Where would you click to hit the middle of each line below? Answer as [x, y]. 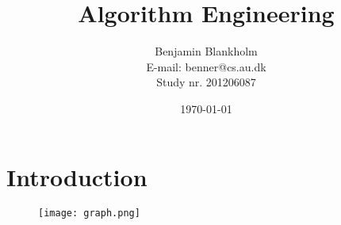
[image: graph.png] [89, 214]
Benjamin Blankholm [206, 51]
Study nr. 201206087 [206, 82]
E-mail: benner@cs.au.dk [206, 66]
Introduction [77, 176]
